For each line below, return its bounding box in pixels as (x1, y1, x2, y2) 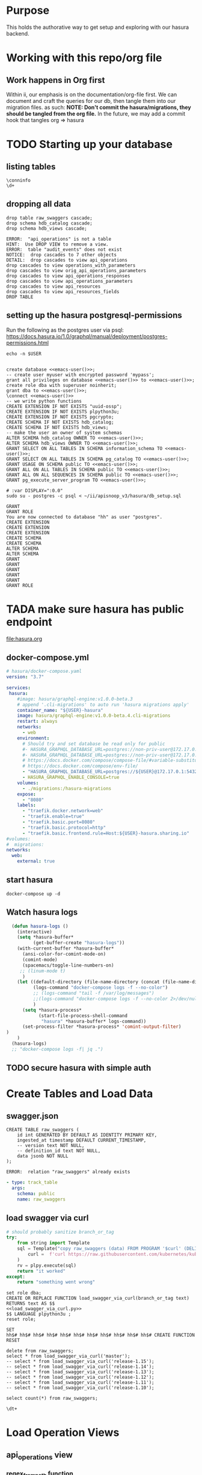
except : (6, 1273, 26, 1279)
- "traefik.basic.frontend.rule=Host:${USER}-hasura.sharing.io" (22, 830, 189, 836)
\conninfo (6, 177, 31, 184)
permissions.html (6, 339, 49, 346)
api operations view (6, 1450, 73, 1462)
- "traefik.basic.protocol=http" (22, 824, 106, 830)
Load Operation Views (6, 1426, 120, 1439)
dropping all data (6, 199, 71, 209)
